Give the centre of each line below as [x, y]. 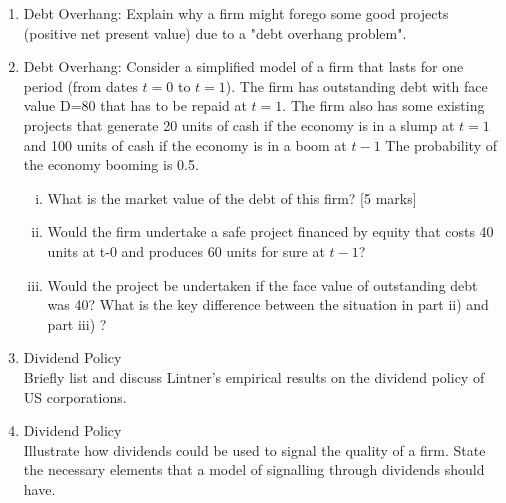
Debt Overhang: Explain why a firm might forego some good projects [236, 13]
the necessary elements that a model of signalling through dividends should [254, 469]
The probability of [441, 144]
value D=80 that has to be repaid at [135, 105]
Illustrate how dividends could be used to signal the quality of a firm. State [254, 449]
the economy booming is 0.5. [111, 164]
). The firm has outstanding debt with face [356, 85]
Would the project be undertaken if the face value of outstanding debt [262, 284]
